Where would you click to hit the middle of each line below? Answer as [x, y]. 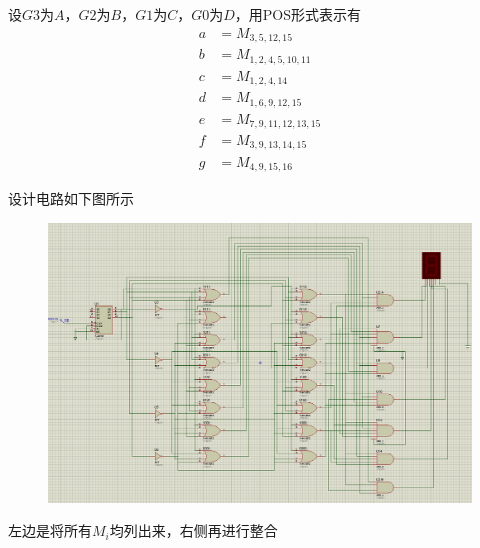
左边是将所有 [50, 530]
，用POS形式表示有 [298, 14]
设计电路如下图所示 [71, 197]
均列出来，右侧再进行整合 [193, 530]
